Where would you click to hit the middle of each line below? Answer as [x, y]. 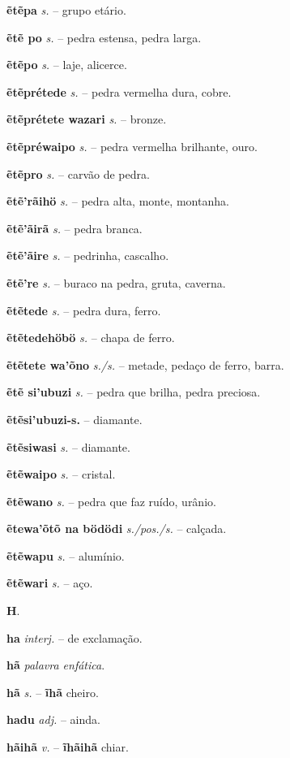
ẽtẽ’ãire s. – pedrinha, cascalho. [88, 256]
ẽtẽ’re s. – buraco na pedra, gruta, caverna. [116, 282]
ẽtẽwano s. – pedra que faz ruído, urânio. [111, 501]
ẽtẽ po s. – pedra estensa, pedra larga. [104, 37]
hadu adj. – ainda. [53, 719]
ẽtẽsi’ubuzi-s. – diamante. [75, 419]
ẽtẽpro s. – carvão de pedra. [78, 173]
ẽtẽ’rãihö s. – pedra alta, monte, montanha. [118, 201]
